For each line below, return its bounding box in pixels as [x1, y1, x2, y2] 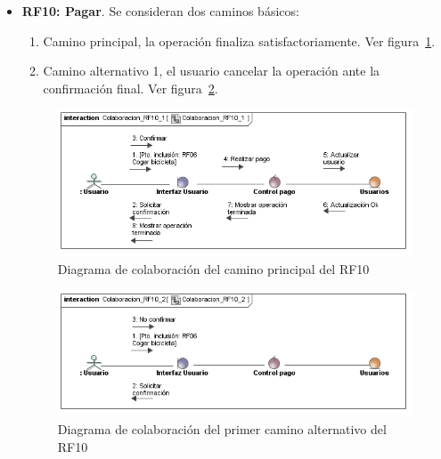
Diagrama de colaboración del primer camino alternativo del [57, 420, 387, 439]
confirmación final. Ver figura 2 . [43, 78, 218, 97]
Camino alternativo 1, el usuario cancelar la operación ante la [43, 61, 380, 80]
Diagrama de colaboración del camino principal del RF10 [57, 260, 370, 278]
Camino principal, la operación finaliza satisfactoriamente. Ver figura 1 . [43, 31, 436, 50]
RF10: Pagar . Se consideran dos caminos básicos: [21, 2, 299, 20]
